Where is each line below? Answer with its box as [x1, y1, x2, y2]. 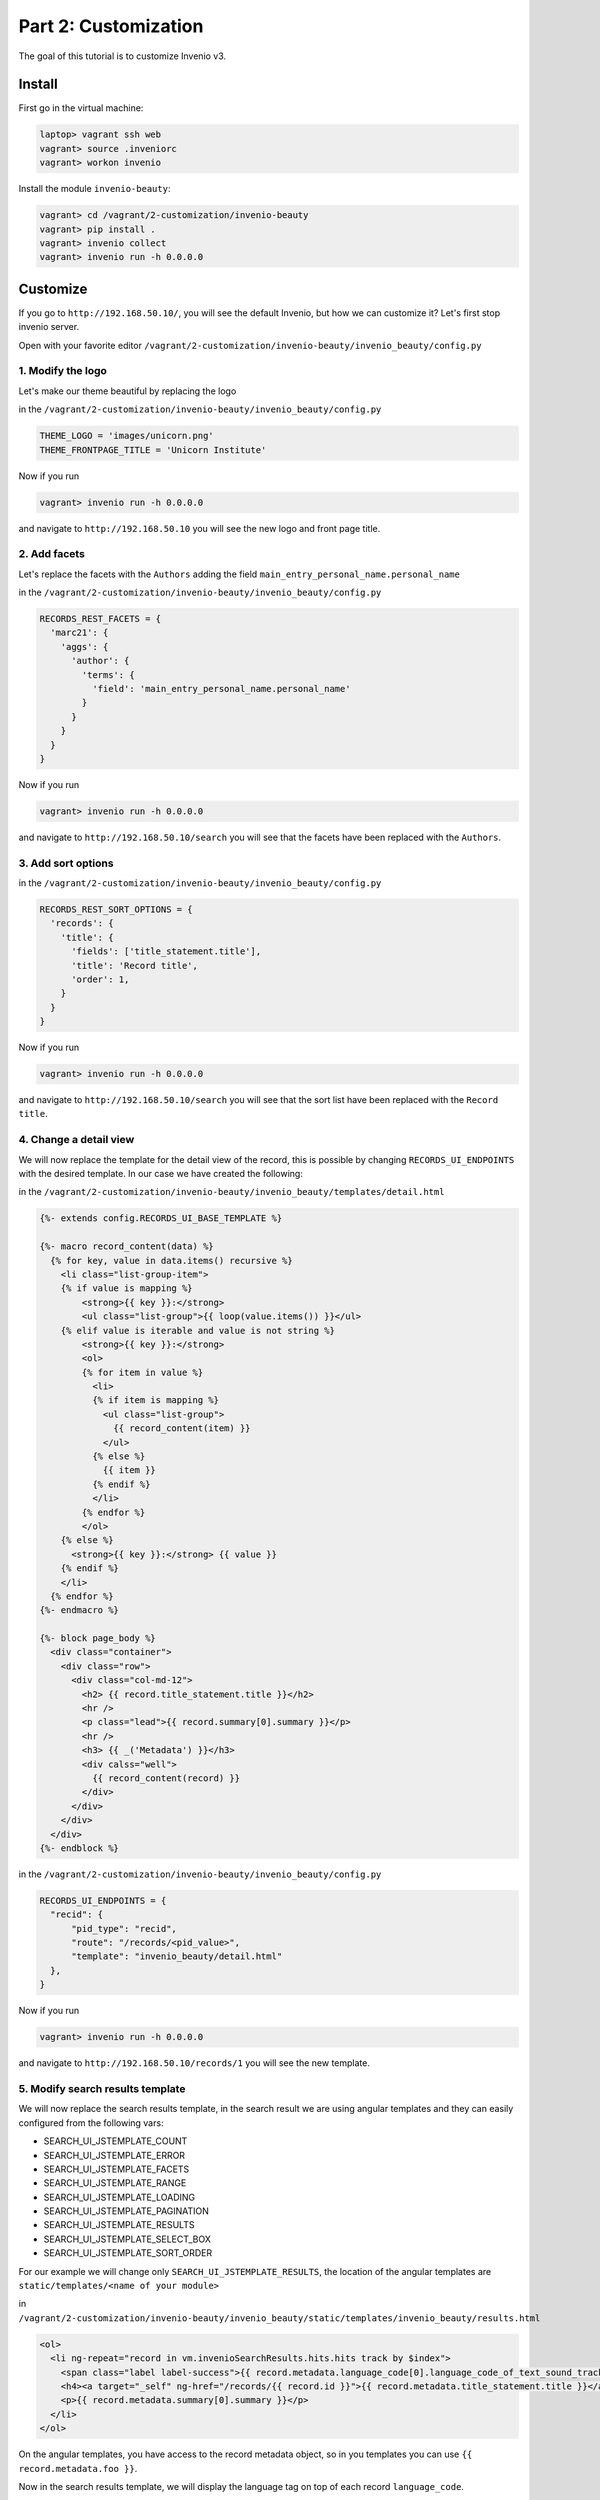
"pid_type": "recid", [71, 1923, 177, 1934]
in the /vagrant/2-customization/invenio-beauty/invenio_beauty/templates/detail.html [18, 1186, 445, 1198]
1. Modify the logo [18, 364, 107, 378]
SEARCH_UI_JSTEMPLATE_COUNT [43, 2135, 188, 2147]
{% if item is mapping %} [91, 1395, 220, 1406]
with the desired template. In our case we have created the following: [18, 1168, 304, 1179]
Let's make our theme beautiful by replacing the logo [18, 385, 237, 397]
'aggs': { [60, 641, 109, 652]
